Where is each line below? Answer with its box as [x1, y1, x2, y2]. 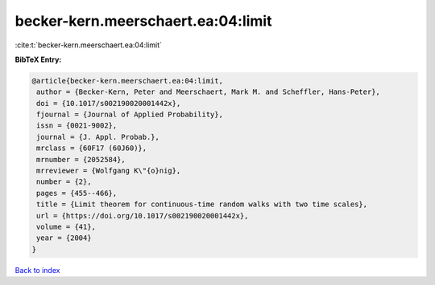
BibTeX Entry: [14, 55, 62, 64]
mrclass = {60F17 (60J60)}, [36, 144, 147, 153]
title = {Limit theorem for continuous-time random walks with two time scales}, [36, 200, 368, 209]
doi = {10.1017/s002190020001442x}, [36, 99, 181, 108]
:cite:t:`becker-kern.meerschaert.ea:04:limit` [14, 40, 163, 50]
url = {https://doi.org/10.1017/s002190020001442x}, [36, 211, 249, 220]
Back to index [14, 265, 60, 275]
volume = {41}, [36, 222, 97, 231]
